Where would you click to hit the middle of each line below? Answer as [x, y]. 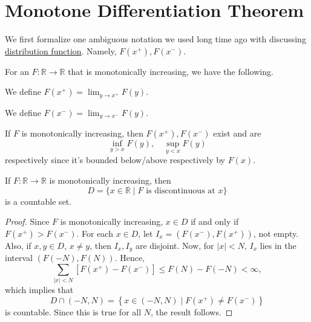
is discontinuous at [181, 191]
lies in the [278, 245]
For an [17, 71]
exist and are [237, 133]
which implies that [39, 290]
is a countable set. [38, 201]
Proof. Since [27, 221]
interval [19, 258]
